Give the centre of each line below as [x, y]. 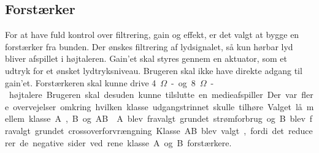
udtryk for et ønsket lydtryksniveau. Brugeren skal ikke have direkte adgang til [154, 70]
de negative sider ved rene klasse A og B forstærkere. [126, 142]
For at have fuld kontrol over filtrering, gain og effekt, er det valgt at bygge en [152, 35]
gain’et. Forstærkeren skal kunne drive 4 [81, 82]
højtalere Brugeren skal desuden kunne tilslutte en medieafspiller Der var [153, 95]
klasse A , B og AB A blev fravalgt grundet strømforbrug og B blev [167, 118]
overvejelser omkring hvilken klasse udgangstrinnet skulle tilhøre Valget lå [158, 106]
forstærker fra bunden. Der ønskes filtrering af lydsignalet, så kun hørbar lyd [149, 46]
